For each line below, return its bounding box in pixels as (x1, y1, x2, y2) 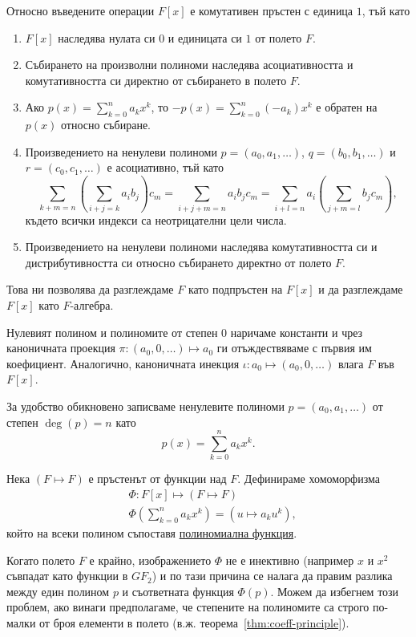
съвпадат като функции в (6, 567, 128, 584)
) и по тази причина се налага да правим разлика (151, 567, 393, 584)
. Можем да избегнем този (270, 582, 399, 599)
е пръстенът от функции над (88, 470, 227, 487)
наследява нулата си (58, 29, 155, 46)
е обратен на (316, 99, 378, 116)
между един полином (6, 582, 110, 599)
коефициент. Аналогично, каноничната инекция (6, 355, 240, 371)
